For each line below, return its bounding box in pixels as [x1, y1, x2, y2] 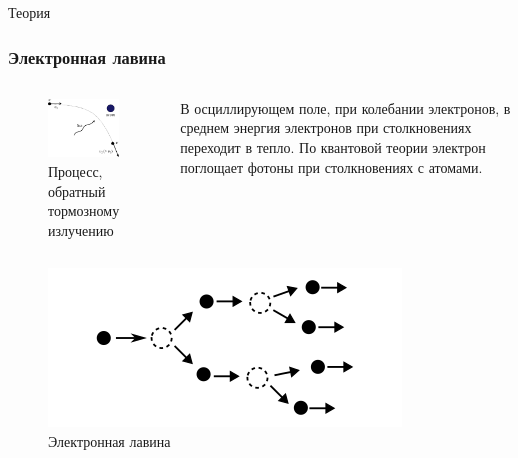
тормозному [48, 200, 120, 221]
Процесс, [48, 160, 103, 181]
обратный [48, 180, 106, 201]
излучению [48, 219, 114, 240]
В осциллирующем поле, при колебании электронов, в [180, 97, 511, 118]
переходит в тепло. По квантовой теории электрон [180, 137, 486, 157]
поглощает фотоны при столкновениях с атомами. [180, 156, 483, 177]
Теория [8, 2, 51, 22]
